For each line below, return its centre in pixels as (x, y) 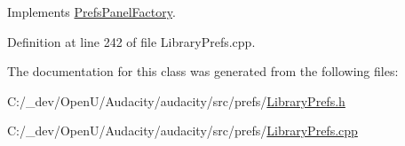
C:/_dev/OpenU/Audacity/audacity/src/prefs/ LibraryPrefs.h (176, 100)
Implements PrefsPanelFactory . (91, 12)
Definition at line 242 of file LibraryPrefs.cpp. (131, 41)
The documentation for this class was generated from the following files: (203, 71)
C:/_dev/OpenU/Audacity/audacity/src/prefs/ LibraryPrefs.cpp (183, 131)
